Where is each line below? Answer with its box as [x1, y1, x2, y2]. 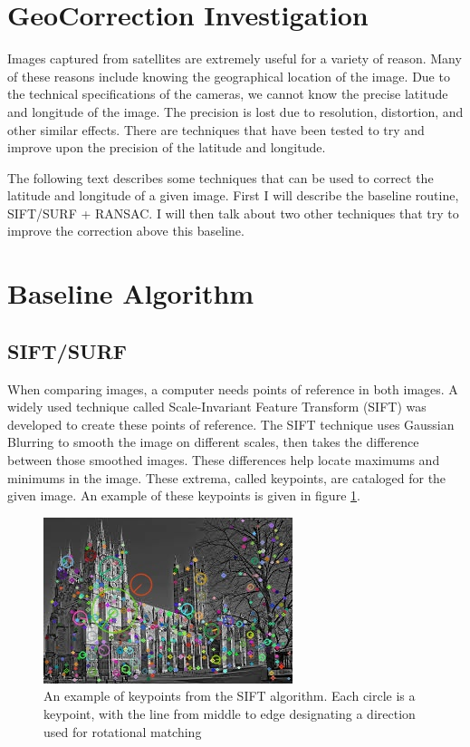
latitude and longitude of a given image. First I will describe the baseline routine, [7, 186, 459, 205]
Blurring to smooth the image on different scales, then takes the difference [7, 432, 419, 451]
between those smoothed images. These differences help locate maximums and [7, 451, 440, 470]
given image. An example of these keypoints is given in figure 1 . [7, 486, 360, 505]
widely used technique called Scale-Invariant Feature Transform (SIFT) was [7, 397, 427, 416]
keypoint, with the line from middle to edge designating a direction [43, 703, 416, 723]
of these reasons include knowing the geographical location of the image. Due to [7, 66, 450, 85]
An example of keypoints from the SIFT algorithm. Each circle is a [43, 686, 416, 705]
